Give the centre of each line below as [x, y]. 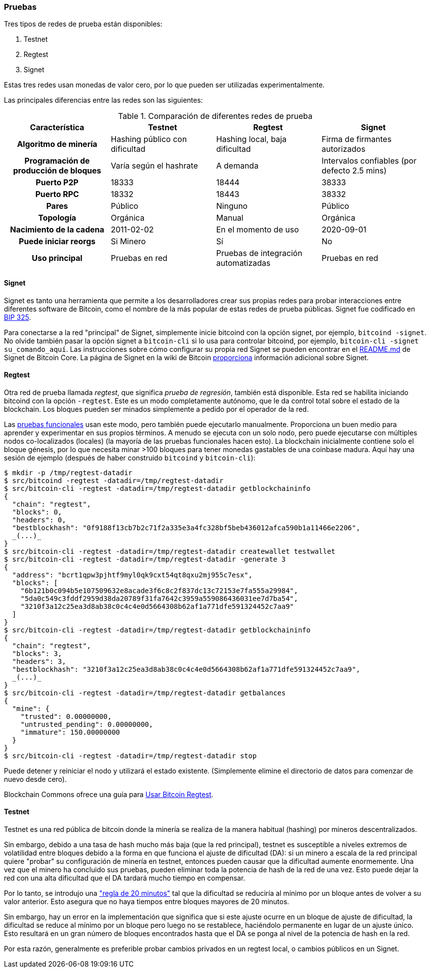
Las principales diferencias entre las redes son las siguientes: [103, 100]
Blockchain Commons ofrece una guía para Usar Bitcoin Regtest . [109, 794]
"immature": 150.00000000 [70, 732]
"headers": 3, [39, 661]
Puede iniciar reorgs [57, 242]
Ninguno [232, 206]
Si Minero [128, 242]
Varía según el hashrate [154, 166]
